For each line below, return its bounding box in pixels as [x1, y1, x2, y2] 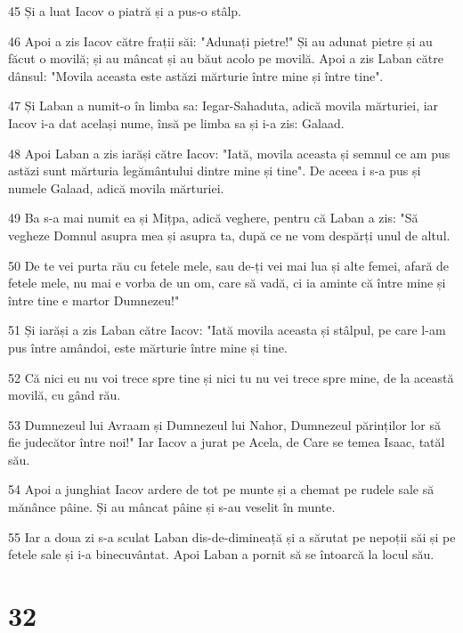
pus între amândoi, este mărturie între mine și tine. [8, 337, 288, 356]
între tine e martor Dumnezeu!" [8, 290, 180, 309]
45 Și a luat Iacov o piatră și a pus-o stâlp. [8, 2, 241, 20]
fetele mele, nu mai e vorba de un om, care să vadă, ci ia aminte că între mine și [8, 273, 446, 292]
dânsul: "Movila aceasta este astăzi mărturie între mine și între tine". [8, 66, 384, 85]
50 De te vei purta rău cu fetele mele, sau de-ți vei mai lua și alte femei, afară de [8, 256, 450, 274]
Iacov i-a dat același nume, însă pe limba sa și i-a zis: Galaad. [8, 113, 345, 132]
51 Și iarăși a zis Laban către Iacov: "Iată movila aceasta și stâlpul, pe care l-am [8, 321, 446, 339]
